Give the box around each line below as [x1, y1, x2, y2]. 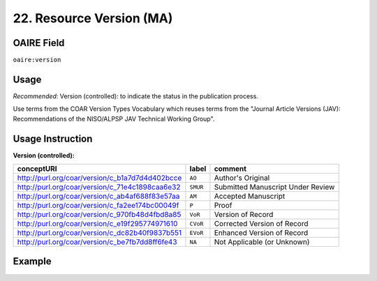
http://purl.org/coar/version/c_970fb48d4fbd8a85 [17, 210, 182, 220]
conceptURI [17, 164, 57, 174]
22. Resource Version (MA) [13, 10, 173, 26]
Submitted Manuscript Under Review [214, 182, 335, 192]
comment [214, 164, 247, 174]
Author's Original [214, 173, 270, 183]
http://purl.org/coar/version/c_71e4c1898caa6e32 [17, 182, 181, 192]
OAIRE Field [13, 37, 65, 49]
